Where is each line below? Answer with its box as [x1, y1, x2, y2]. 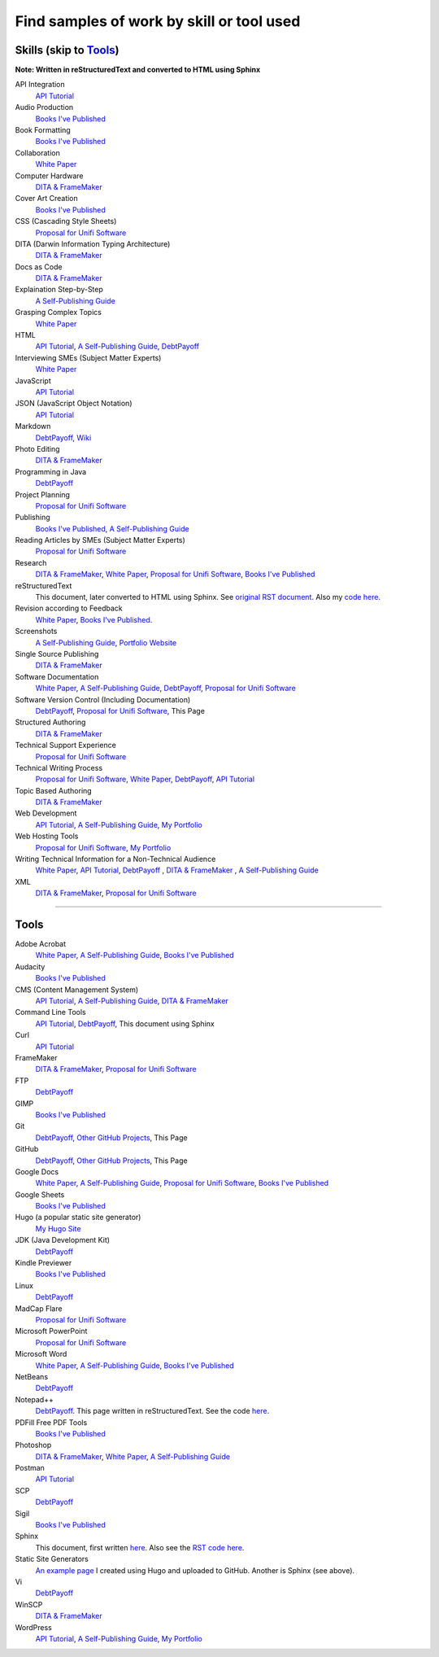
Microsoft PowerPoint [15, 1327, 88, 1336]
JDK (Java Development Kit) [15, 1235, 110, 1245]
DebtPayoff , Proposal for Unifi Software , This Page [35, 706, 205, 715]
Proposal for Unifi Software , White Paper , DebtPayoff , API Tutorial [35, 774, 255, 785]
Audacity [15, 961, 46, 972]
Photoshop [15, 1441, 52, 1450]
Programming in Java [15, 466, 87, 476]
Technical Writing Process [15, 763, 103, 772]
